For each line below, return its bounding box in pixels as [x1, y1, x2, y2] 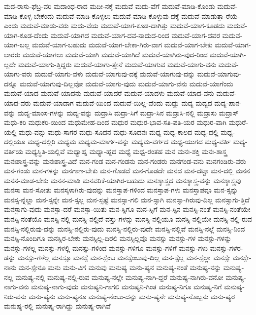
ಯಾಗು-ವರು [4, 69, 32, 79]
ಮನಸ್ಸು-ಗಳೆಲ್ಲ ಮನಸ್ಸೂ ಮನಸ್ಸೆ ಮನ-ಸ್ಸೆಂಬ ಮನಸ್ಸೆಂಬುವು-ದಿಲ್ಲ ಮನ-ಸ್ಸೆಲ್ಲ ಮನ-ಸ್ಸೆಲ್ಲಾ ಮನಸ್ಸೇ [17, 252, 230, 263]
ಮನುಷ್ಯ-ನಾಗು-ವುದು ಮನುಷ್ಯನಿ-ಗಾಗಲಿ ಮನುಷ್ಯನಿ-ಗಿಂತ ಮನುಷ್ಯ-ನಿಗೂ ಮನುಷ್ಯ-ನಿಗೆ [31, 281, 222, 292]
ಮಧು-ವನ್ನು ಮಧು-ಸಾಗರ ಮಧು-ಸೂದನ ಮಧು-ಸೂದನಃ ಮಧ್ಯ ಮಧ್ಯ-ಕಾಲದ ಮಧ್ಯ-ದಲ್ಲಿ [19, 126, 219, 137]
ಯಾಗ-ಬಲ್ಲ [4, 39, 30, 50]
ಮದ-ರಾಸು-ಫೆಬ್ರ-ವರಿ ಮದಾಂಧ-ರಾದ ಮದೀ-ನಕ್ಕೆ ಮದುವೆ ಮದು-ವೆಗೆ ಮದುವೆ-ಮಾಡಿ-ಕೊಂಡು [4, 1, 215, 11]
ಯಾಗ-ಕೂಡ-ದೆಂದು [4, 30, 49, 40]
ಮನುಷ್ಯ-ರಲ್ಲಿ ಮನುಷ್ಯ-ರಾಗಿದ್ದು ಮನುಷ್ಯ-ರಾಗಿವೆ [4, 301, 111, 311]
